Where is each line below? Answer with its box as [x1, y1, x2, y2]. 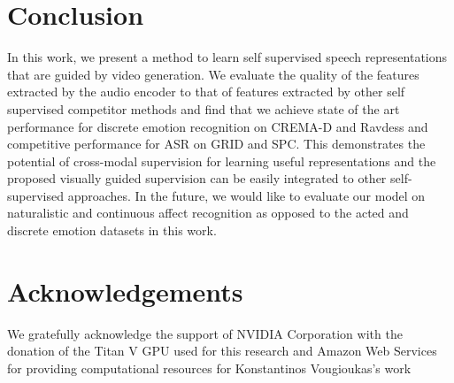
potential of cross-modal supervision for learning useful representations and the [7, 151, 436, 170]
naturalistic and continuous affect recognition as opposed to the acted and [7, 203, 409, 222]
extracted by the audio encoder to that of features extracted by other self [7, 82, 405, 101]
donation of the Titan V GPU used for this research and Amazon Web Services [7, 341, 437, 360]
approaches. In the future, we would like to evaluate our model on [67, 186, 426, 204]
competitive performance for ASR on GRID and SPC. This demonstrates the [7, 134, 426, 153]
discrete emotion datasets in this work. [7, 221, 217, 240]
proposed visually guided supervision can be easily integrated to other [7, 169, 387, 188]
